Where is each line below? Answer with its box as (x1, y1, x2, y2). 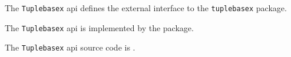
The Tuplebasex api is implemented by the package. (5, 21, 194, 33)
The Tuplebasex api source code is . (5, 41, 135, 53)
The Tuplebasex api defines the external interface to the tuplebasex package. (5, 2, 287, 14)
